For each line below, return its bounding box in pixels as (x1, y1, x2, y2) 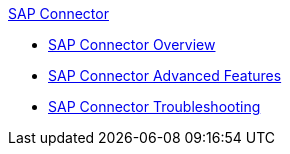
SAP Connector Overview (48, 36, 216, 53)
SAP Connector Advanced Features (48, 67, 282, 84)
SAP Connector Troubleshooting (48, 98, 261, 115)
